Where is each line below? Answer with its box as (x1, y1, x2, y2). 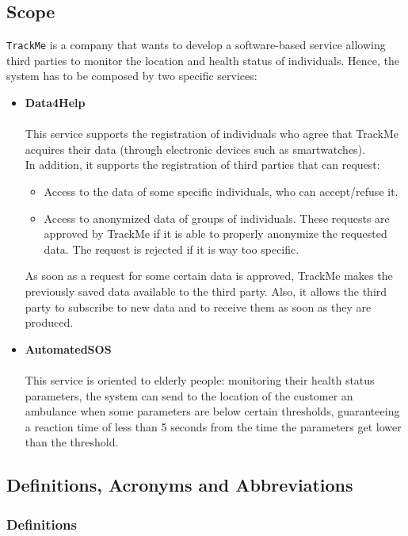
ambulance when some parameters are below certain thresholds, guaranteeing (25, 403, 400, 419)
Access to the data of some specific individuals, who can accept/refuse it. (44, 183, 398, 200)
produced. (25, 314, 74, 331)
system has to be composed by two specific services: (6, 67, 257, 84)
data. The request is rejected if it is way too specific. (44, 240, 299, 257)
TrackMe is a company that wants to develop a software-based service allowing (6, 36, 386, 53)
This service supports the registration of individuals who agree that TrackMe (25, 125, 399, 142)
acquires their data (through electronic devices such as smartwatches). (25, 140, 365, 157)
